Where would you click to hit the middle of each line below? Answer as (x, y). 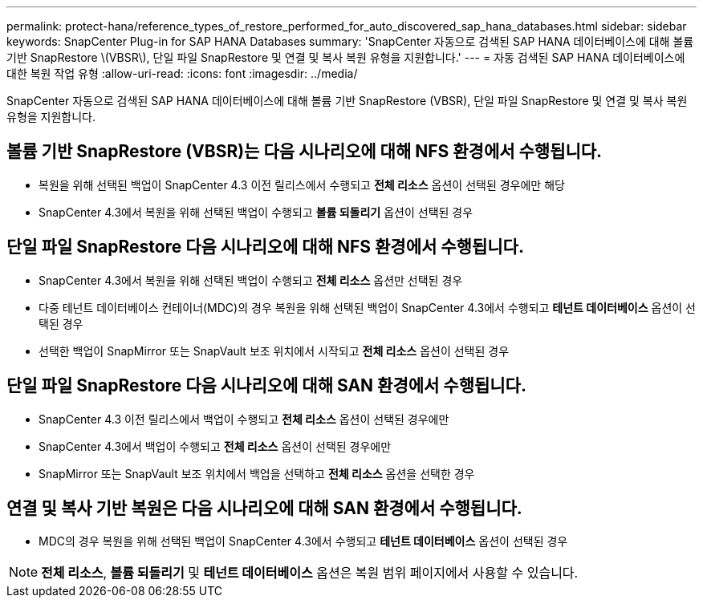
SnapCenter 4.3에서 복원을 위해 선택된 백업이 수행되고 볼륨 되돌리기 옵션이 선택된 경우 (256, 212)
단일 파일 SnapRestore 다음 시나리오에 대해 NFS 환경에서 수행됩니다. (265, 247)
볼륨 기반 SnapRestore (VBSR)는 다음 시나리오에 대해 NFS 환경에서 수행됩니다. (305, 152)
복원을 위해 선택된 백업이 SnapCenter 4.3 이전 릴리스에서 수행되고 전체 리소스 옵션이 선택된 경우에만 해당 (302, 184)
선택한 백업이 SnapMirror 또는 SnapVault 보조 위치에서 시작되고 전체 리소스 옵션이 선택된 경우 (274, 351)
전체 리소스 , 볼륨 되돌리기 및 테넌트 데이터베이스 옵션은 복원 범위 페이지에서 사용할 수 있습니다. (310, 573)
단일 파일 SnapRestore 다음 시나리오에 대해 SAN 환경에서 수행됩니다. (266, 386)
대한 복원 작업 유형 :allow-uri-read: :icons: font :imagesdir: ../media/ (182, 73)
